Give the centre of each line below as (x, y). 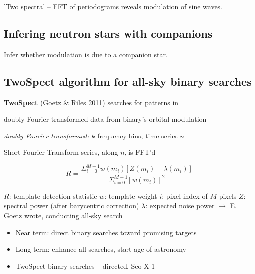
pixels (228, 196)
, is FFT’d (140, 152)
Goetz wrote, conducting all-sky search (63, 215)
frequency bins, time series (137, 135)
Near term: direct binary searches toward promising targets (106, 232)
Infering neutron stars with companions (108, 33)
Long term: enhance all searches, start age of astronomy (101, 249)
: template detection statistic (53, 196)
